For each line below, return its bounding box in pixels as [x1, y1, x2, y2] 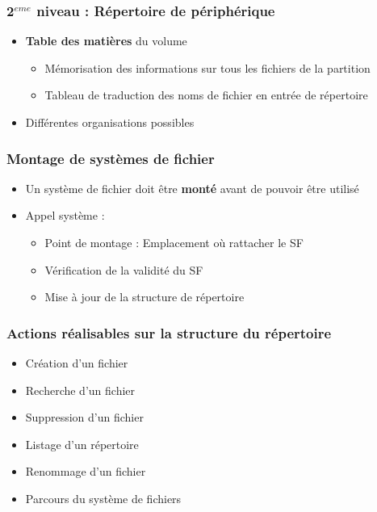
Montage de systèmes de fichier [6, 148, 215, 168]
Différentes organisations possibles [25, 114, 195, 130]
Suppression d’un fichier [25, 409, 144, 426]
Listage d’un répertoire [25, 435, 139, 452]
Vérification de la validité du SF [44, 261, 203, 278]
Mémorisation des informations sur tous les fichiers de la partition [44, 59, 371, 76]
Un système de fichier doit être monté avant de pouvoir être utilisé [25, 179, 359, 196]
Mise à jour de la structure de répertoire [44, 288, 245, 305]
